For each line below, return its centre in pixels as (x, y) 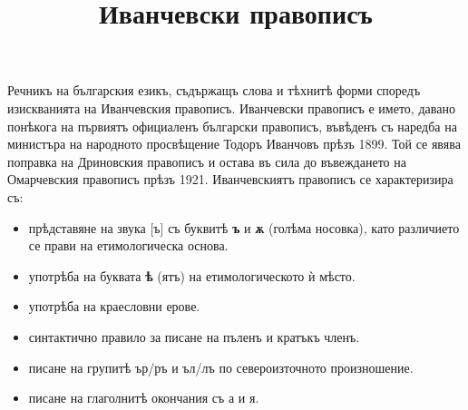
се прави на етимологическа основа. (128, 245)
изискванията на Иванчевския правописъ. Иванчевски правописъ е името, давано (231, 107)
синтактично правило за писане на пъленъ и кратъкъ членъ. (194, 336)
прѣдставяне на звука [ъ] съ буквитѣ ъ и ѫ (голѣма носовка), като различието (244, 227)
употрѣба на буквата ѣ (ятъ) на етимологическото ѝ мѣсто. (192, 275)
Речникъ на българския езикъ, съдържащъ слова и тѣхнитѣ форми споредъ (214, 90)
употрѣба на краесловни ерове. (114, 306)
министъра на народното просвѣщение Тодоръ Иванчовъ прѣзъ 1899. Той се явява (234, 144)
